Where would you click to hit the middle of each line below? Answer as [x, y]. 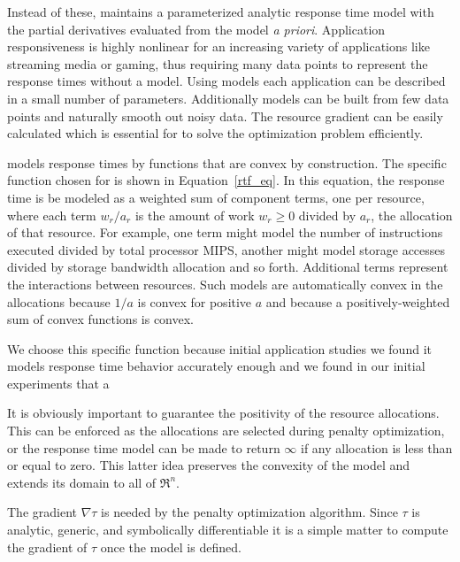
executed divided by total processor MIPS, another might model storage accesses [226, 249]
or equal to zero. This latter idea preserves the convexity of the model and [208, 465]
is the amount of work [195, 215]
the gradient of [47, 547]
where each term [52, 215]
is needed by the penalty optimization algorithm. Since [249, 512]
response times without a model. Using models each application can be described [226, 81]
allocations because [59, 301]
